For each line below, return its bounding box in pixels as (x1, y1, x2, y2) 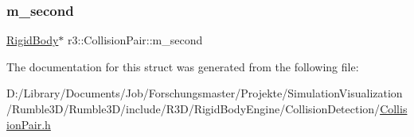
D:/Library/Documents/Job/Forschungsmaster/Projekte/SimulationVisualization (6, 85, 403, 101)
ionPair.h (6, 116, 51, 132)
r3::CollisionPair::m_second (68, 32, 203, 48)
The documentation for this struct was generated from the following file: (6, 58, 359, 74)
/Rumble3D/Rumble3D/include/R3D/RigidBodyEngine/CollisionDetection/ (6, 101, 381, 116)
